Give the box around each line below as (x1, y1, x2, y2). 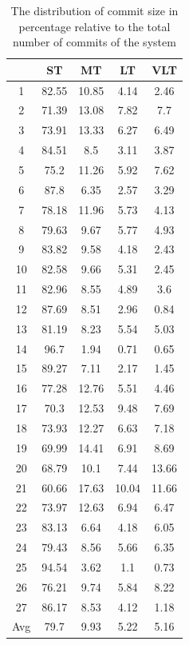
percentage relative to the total (18, 18, 171, 34)
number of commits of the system (13, 34, 176, 50)
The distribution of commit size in (10, 2, 179, 18)
